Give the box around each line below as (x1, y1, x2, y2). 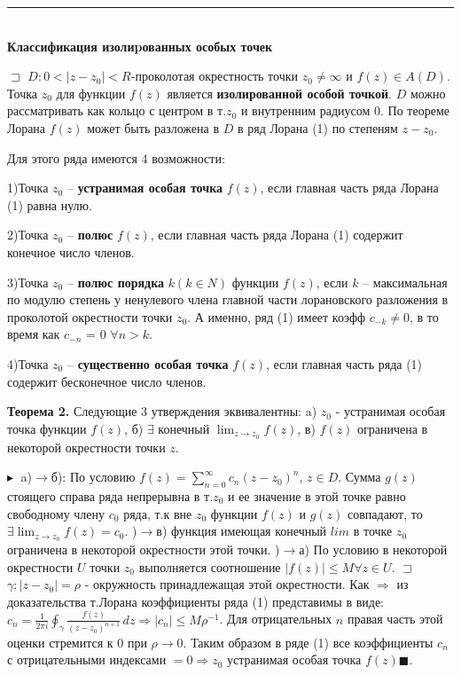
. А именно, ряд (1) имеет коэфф (187, 307, 366, 326)
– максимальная (363, 272, 448, 291)
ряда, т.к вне (123, 504, 192, 522)
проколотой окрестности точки (7, 307, 173, 326)
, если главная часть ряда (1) (265, 354, 423, 373)
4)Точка (7, 354, 49, 373)
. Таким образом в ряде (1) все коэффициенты (183, 632, 434, 651)
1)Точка (7, 178, 49, 197)
